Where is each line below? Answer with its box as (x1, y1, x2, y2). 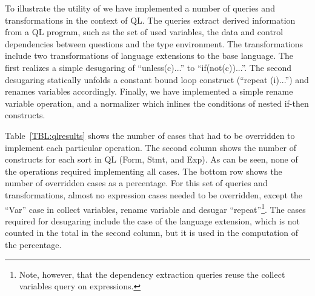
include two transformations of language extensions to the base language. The (5, 49, 294, 62)
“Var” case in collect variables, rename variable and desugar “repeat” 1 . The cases (5, 201, 306, 215)
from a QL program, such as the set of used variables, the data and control (5, 25, 283, 38)
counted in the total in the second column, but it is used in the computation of (5, 226, 299, 239)
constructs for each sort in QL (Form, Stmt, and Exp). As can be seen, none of (5, 153, 298, 166)
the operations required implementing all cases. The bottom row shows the (5, 164, 282, 177)
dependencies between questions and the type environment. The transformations (5, 37, 303, 50)
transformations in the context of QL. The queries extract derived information (5, 13, 296, 26)
